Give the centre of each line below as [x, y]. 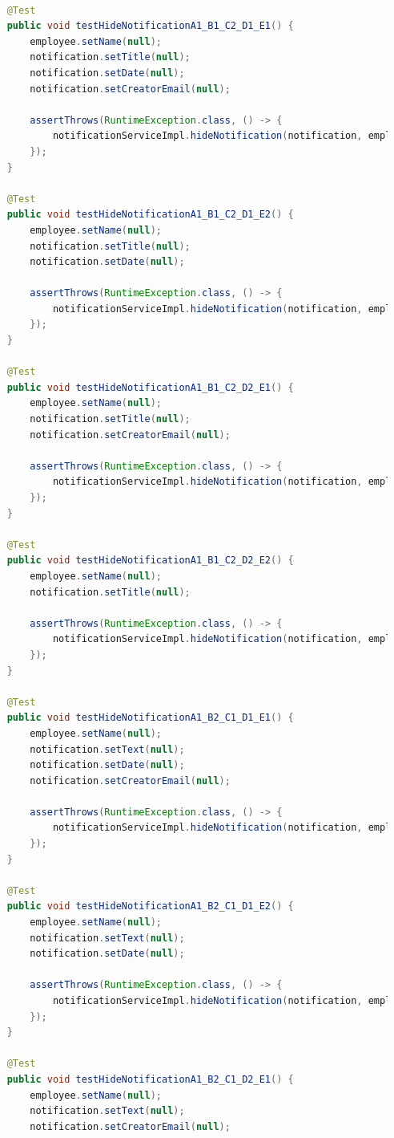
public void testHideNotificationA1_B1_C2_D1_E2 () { [150, 215]
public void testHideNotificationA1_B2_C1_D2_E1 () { [150, 1079]
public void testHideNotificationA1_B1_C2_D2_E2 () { [150, 561]
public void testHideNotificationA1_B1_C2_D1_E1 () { [150, 26]
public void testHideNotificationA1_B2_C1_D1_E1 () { [150, 718]
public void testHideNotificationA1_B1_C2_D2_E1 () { [150, 387]
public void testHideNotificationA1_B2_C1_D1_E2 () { [150, 906]
